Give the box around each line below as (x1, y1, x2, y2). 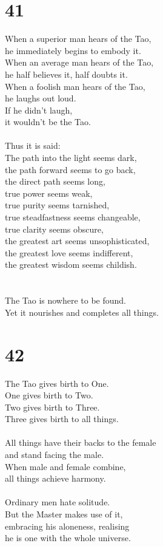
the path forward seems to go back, (5, 163, 136, 176)
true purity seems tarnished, (5, 199, 110, 211)
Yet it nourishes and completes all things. (5, 305, 159, 318)
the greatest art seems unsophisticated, (5, 234, 150, 247)
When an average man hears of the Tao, (5, 56, 154, 69)
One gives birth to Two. (5, 389, 93, 401)
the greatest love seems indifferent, (5, 246, 133, 259)
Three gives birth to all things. (5, 412, 119, 425)
